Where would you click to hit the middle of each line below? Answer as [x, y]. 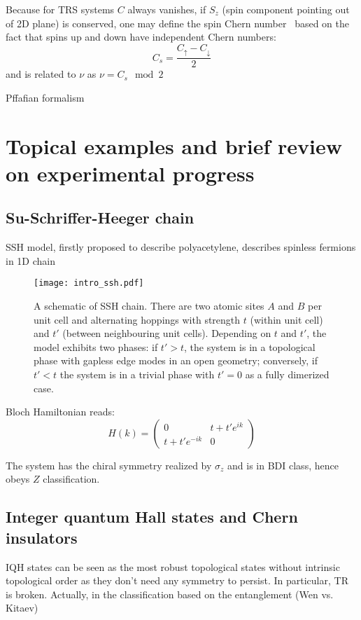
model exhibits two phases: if [96, 346]
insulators [42, 537]
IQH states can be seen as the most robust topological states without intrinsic [173, 566]
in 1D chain [30, 260]
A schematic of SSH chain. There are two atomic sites [149, 306]
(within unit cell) [286, 319]
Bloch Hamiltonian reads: [60, 412]
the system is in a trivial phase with [137, 374]
